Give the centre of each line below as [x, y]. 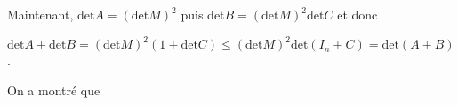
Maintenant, [40, 14]
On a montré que [54, 90]
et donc [358, 14]
